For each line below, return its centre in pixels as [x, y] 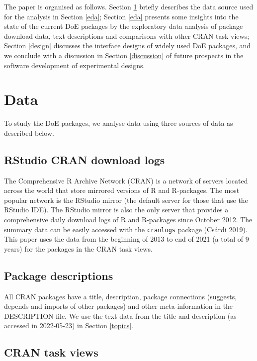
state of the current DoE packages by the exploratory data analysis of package [124, 26]
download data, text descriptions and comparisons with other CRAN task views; [127, 36]
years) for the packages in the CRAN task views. [78, 248]
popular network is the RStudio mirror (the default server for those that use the [126, 200]
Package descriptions [59, 275]
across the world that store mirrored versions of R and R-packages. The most [122, 190]
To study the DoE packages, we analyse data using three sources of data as [119, 123]
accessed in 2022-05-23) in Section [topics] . [69, 325]
